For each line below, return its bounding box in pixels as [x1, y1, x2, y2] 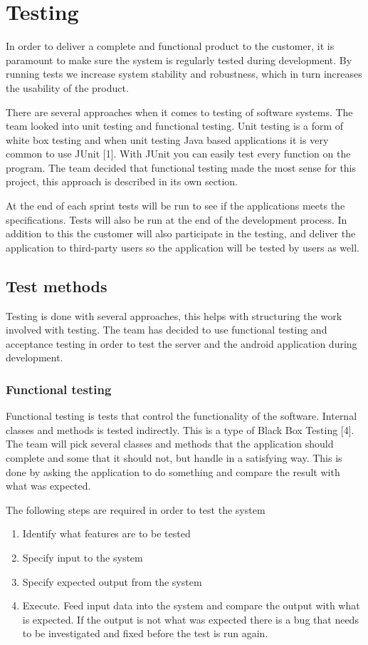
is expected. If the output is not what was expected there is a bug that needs [22, 612, 359, 626]
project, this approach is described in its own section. [6, 174, 238, 189]
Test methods [6, 274, 107, 296]
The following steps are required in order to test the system [6, 502, 266, 517]
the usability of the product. [6, 80, 129, 95]
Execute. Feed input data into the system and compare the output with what [22, 598, 360, 613]
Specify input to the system [22, 549, 143, 564]
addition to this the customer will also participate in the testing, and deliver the [6, 226, 356, 241]
